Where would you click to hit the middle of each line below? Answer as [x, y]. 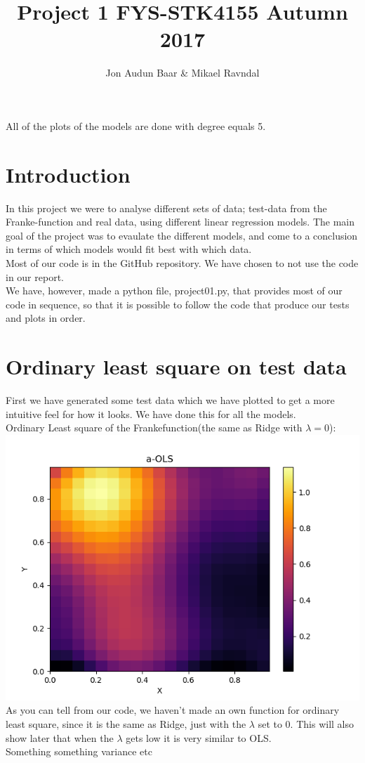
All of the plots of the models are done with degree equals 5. [136, 125]
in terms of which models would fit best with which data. [129, 249]
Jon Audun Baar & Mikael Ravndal [182, 73]
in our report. [35, 276]
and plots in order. [46, 318]
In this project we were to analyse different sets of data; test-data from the [166, 208]
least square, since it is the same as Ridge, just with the [126, 724]
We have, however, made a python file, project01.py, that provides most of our [174, 291]
